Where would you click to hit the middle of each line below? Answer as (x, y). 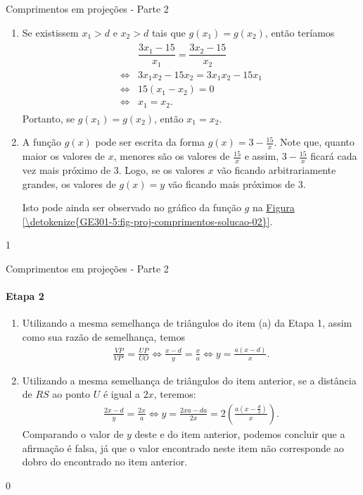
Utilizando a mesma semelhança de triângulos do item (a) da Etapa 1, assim (187, 323)
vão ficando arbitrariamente (276, 170)
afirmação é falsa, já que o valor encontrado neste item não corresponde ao (183, 447)
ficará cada (334, 156)
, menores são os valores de (172, 156)
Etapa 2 (25, 296)
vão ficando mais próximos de (231, 183)
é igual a (122, 394)
